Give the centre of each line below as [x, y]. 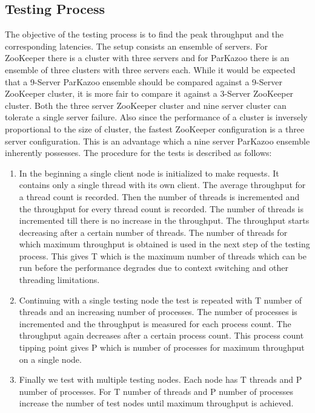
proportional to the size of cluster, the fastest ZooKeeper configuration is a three [155, 128]
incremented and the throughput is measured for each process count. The [155, 323]
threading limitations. [59, 280]
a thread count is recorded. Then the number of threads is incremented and [159, 196]
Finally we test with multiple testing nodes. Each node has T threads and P [161, 379]
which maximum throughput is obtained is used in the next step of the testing [164, 244]
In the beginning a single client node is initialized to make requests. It [149, 173]
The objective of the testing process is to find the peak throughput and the [144, 34]
